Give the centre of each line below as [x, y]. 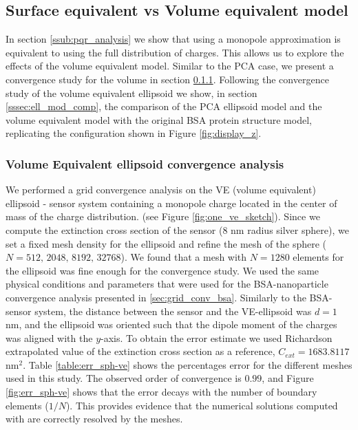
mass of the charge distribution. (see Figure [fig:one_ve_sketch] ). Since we [163, 216]
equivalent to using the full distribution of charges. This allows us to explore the [175, 52]
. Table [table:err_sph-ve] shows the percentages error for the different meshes [188, 364]
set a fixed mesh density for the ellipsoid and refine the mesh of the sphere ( [166, 243]
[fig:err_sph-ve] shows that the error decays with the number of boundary [161, 392]
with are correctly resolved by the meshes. [94, 419]
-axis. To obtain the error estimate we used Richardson [217, 337]
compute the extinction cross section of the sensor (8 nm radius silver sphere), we [177, 229]
